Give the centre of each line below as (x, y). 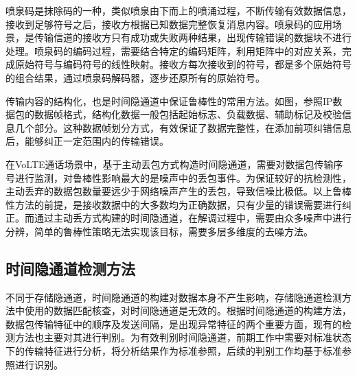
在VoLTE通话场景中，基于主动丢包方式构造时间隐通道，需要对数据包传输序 (174, 164)
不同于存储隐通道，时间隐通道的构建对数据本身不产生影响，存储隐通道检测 (174, 297)
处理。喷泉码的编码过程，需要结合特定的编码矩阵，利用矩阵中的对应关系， (174, 50)
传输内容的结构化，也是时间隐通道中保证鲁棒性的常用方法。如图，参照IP (169, 101)
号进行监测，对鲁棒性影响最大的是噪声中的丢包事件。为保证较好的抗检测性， (178, 177)
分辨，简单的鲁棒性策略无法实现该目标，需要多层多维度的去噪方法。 (159, 231)
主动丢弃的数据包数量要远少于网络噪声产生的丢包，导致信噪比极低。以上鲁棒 (178, 191)
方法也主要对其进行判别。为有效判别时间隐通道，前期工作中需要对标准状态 (183, 337)
